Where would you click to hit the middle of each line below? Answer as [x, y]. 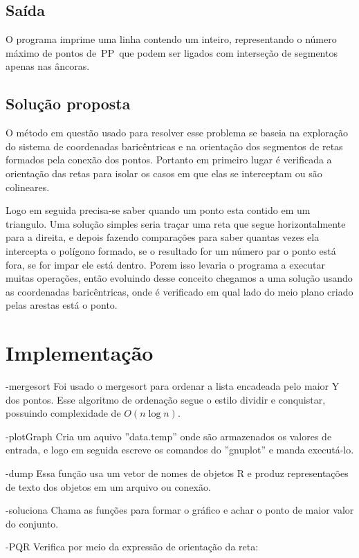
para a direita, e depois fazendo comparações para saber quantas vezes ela [163, 237]
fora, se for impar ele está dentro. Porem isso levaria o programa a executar [166, 264]
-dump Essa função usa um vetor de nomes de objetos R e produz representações [177, 473]
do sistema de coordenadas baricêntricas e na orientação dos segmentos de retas [174, 146]
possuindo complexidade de [63, 413]
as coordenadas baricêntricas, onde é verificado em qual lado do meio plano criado [179, 291]
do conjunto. [32, 523]
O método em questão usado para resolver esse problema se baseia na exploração [177, 133]
